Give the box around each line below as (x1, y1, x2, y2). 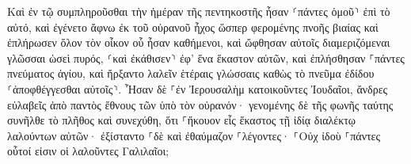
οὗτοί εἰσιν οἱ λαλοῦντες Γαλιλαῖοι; (7, 143, 169, 159)
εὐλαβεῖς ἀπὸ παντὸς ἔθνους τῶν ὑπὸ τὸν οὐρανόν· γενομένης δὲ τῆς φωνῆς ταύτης (7, 96, 394, 113)
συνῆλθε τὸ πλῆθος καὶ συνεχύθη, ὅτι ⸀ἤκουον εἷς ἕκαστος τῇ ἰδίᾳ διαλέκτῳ (7, 112, 356, 128)
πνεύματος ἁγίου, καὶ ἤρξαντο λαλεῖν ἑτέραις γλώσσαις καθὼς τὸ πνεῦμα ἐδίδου (7, 65, 375, 82)
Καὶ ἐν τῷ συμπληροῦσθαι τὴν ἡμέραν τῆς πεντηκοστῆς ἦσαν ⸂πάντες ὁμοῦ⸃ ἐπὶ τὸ (7, 3, 390, 19)
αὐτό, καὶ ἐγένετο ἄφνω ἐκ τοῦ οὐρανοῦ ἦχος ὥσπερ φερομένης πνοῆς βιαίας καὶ (7, 18, 379, 35)
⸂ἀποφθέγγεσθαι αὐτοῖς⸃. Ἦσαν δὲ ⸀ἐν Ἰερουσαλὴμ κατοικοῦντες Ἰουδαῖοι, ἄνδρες (7, 80, 388, 97)
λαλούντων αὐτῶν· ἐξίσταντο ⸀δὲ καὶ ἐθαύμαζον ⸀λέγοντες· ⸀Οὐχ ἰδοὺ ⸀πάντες (7, 127, 381, 143)
